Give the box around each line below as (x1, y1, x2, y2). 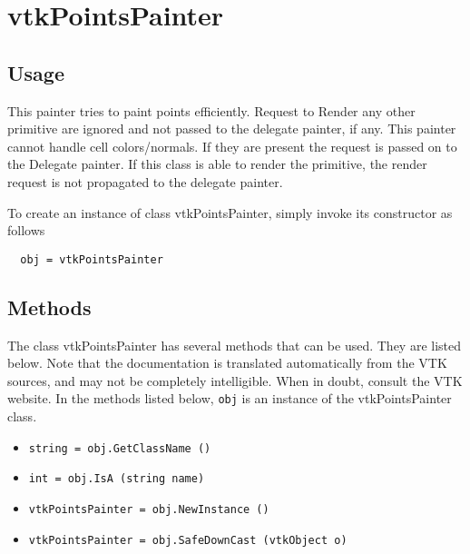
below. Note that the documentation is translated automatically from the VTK (7, 353, 447, 372)
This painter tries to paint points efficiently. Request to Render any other (7, 101, 416, 120)
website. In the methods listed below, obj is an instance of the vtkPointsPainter (7, 389, 452, 408)
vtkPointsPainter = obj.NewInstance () (28, 502, 269, 516)
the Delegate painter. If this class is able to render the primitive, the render (7, 154, 427, 173)
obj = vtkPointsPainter (20, 252, 163, 266)
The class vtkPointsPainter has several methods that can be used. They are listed (7, 335, 462, 354)
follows (7, 221, 45, 240)
